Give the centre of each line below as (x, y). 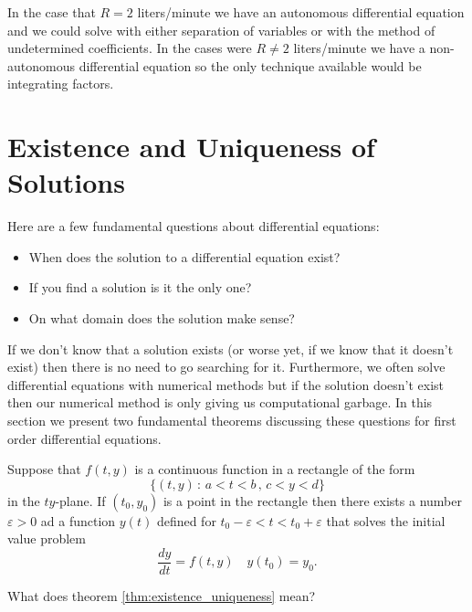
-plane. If (80, 500)
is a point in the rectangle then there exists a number (312, 500)
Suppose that (44, 469)
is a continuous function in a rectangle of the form (275, 469)
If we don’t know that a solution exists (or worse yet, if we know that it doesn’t (231, 348)
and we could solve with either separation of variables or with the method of (221, 30)
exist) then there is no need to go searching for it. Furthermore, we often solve (226, 367)
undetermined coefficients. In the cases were (130, 48)
